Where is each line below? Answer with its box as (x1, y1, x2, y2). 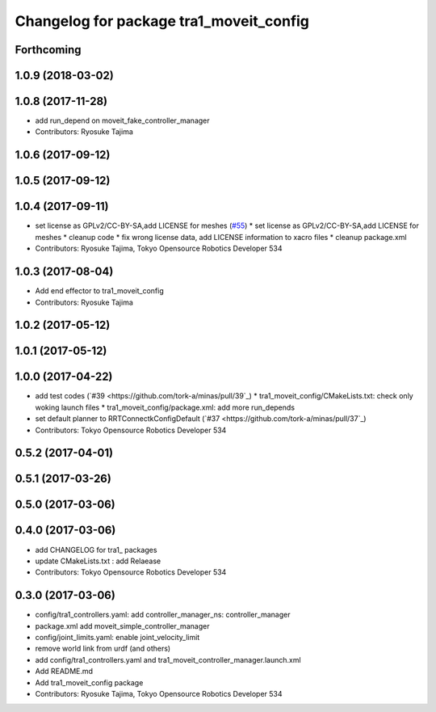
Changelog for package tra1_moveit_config (15, 12, 310, 30)
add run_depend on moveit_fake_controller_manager (35, 116, 210, 125)
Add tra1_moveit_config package (35, 677, 144, 687)
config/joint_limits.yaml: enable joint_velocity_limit (35, 633, 200, 642)
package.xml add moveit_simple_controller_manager (35, 621, 210, 630)
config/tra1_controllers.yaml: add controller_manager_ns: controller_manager (35, 610, 291, 620)
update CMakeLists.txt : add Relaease (35, 556, 161, 566)
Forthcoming (15, 43, 82, 57)
